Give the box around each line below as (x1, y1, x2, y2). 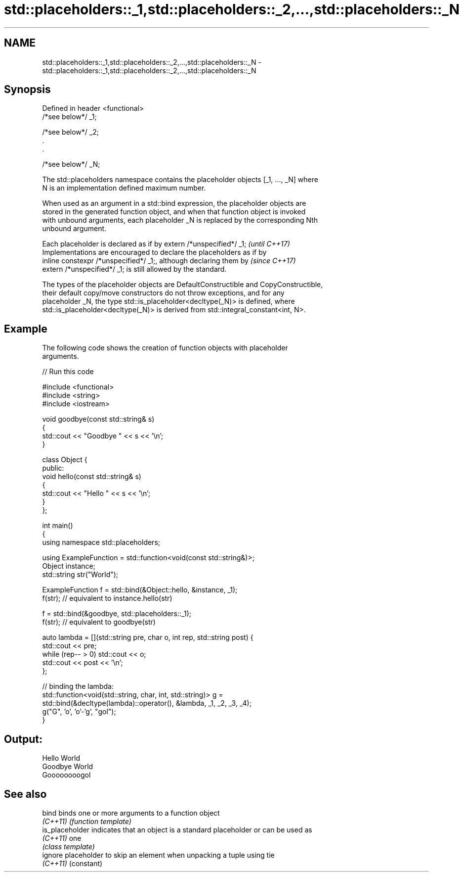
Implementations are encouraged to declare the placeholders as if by (42, 248, 267, 257)
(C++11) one (42, 833, 82, 842)
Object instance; (42, 562, 95, 571)
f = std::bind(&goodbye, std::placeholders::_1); (42, 609, 191, 618)
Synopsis (4, 83, 51, 96)
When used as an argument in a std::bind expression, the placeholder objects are (42, 199, 306, 208)
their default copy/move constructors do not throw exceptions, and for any (42, 289, 285, 297)
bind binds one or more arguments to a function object (42, 808, 220, 817)
